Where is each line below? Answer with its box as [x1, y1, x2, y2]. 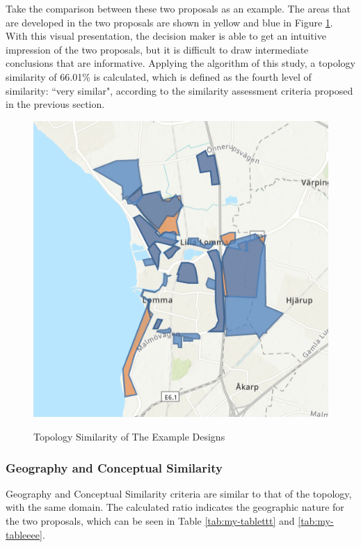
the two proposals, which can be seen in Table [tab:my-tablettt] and [6, 514, 295, 528]
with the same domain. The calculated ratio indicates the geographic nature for [6, 500, 344, 514]
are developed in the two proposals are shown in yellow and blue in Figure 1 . [6, 15, 333, 29]
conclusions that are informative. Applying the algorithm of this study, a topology [6, 56, 355, 70]
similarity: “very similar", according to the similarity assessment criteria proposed [6, 83, 353, 97]
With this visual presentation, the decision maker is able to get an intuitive [6, 29, 326, 43]
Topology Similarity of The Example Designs [33, 429, 225, 443]
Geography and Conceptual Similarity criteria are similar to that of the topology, [6, 486, 352, 500]
